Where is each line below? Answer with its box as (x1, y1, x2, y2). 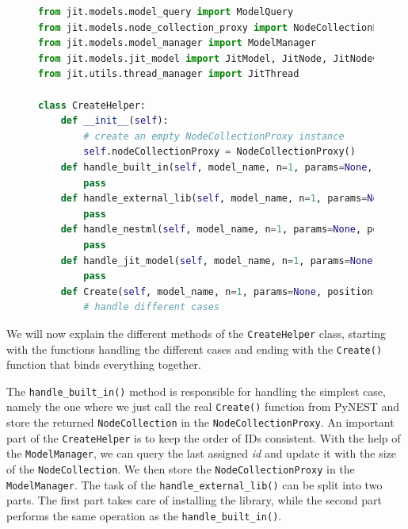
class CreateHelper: (38, 99, 147, 111)
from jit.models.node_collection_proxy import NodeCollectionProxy (38, 21, 402, 33)
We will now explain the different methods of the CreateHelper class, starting (6, 324, 387, 341)
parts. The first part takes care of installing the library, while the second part (6, 492, 382, 508)
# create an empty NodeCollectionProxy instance (83, 130, 345, 142)
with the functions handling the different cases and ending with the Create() (6, 340, 383, 357)
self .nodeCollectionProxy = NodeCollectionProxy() (83, 146, 356, 158)
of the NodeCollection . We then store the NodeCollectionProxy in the (6, 461, 355, 477)
